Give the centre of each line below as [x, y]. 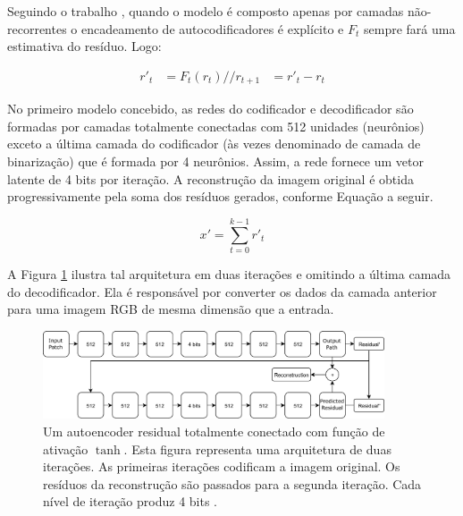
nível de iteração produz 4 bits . [130, 501]
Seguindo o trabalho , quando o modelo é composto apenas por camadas [206, 11]
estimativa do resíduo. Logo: [84, 46]
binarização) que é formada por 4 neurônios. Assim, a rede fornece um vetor [215, 161]
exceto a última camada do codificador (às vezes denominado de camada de [214, 144]
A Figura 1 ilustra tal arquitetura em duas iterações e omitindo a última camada [229, 273]
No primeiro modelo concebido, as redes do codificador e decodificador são [210, 109]
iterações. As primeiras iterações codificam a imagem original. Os [222, 466]
